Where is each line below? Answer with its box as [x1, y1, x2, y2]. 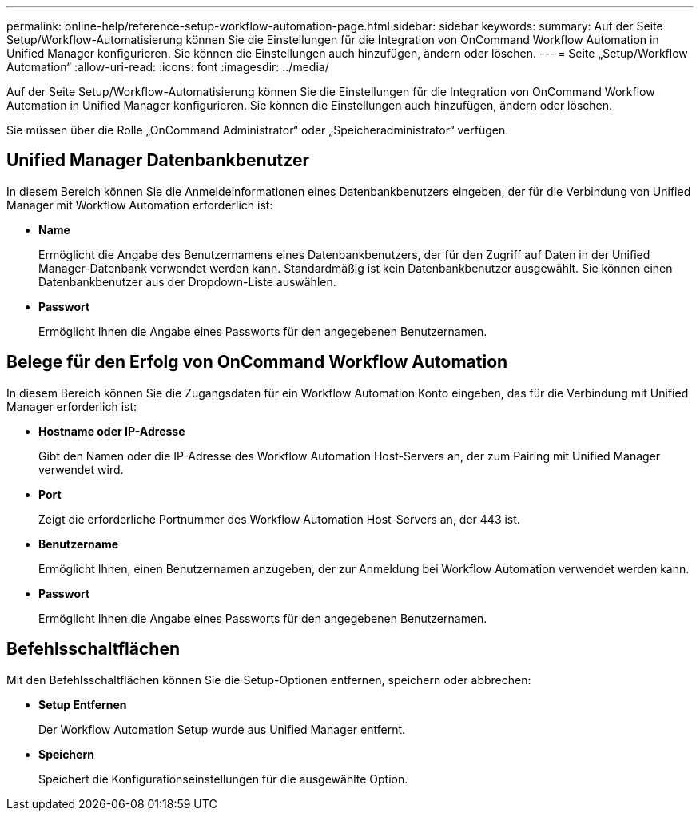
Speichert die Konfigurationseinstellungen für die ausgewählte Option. [38, 771, 408, 786]
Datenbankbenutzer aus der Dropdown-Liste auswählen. [38, 274, 336, 289]
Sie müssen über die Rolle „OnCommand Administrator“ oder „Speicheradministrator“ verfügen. [6, 123, 509, 137]
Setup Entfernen [38, 697, 127, 711]
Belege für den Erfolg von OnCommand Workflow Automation [6, 352, 508, 373]
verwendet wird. [38, 462, 124, 476]
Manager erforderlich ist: [6, 399, 137, 413]
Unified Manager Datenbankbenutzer [6, 150, 309, 171]
